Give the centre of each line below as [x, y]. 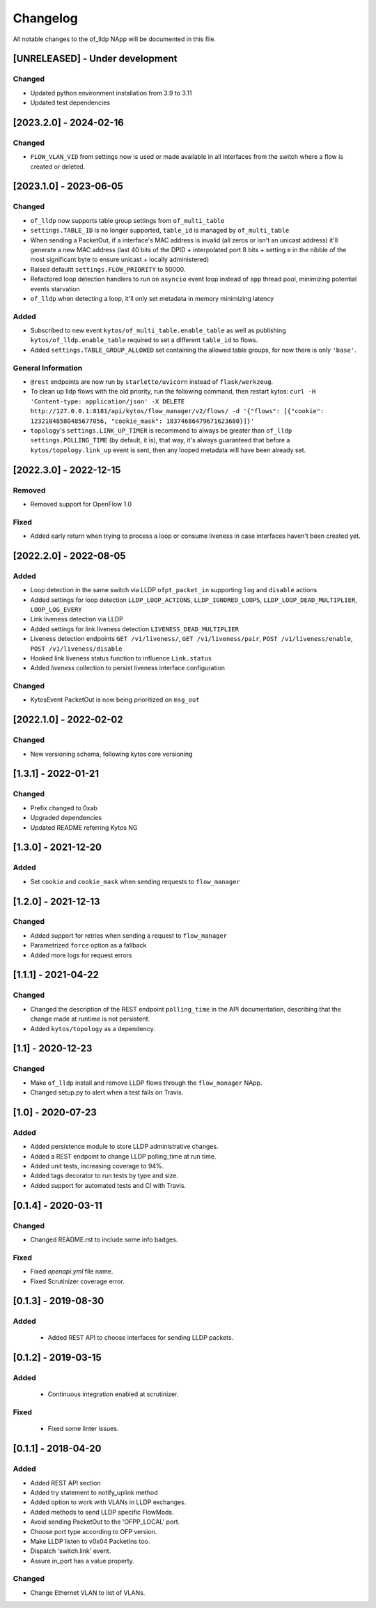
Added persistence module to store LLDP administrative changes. [124, 1147]
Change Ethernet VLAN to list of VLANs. [88, 1593]
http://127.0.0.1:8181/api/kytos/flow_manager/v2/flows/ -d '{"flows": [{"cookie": [177, 411]
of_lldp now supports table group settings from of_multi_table [127, 220]
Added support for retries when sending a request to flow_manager [129, 935]
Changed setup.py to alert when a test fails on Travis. [107, 1092]
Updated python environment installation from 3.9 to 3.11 [111, 93]
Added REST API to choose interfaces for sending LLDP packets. [141, 1338]
